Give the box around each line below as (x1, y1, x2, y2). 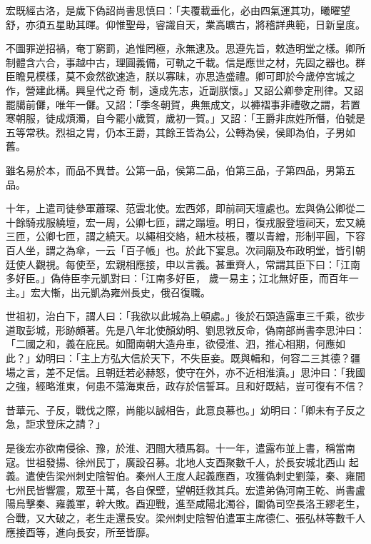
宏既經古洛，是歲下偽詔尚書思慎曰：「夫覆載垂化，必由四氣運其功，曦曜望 (6, 3, 350, 17)
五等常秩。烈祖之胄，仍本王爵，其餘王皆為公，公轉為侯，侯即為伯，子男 (6, 124, 345, 139)
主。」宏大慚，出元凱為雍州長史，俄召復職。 (6, 284, 210, 299)
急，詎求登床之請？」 (6, 416, 106, 431)
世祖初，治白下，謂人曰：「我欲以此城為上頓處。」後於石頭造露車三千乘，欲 (6, 308, 355, 323)
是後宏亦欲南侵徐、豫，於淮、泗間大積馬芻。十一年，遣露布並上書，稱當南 (6, 440, 355, 455)
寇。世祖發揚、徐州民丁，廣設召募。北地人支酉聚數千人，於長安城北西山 (6, 454, 345, 469)
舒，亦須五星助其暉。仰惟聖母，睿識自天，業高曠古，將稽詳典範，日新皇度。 (6, 16, 365, 31)
